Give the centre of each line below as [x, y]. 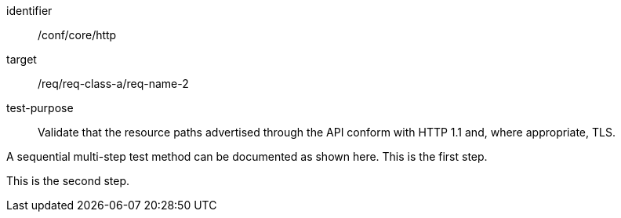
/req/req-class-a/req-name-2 [113, 84]
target [22, 59]
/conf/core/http [77, 35]
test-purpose [40, 108]
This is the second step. [68, 181]
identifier [29, 11]
